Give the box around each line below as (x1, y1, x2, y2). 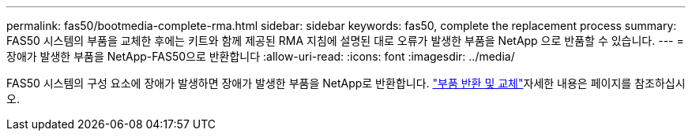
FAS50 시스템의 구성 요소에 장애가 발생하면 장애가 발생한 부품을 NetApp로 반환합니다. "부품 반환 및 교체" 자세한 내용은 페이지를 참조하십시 (6, 76, 686, 90)
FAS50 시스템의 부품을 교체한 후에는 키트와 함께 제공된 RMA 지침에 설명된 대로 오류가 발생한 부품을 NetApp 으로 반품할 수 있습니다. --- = (6, 34, 684, 47)
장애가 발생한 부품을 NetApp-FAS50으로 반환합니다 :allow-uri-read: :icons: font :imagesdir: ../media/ (6, 50, 515, 63)
